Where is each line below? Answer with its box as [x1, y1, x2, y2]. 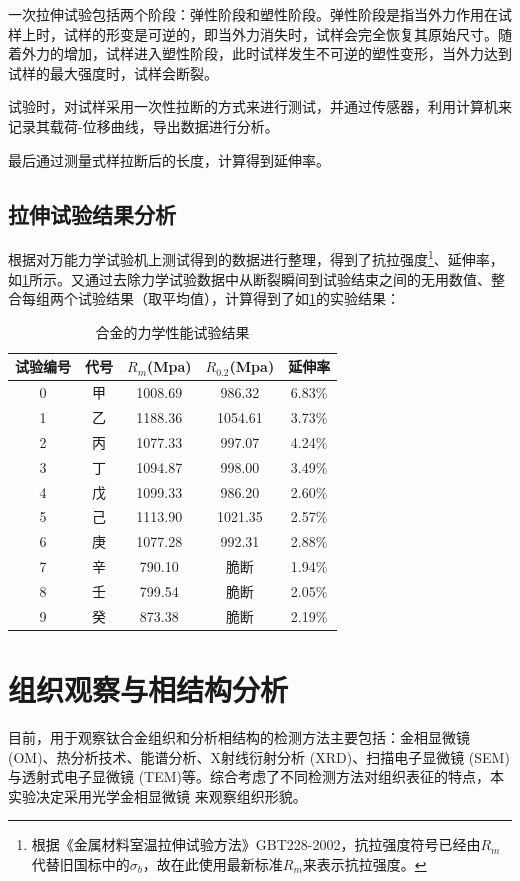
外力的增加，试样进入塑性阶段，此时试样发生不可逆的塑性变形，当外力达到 [21, 43, 512, 64]
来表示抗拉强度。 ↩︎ [302, 854, 427, 875]
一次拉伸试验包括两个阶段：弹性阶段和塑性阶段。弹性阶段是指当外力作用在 [8, 4, 498, 24]
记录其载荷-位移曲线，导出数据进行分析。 [8, 115, 279, 136]
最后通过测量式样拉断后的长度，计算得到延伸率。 [8, 149, 330, 170]
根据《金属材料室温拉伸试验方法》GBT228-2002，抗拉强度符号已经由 [31, 834, 481, 855]
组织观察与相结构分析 [8, 669, 289, 710]
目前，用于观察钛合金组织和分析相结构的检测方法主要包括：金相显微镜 [8, 727, 470, 748]
